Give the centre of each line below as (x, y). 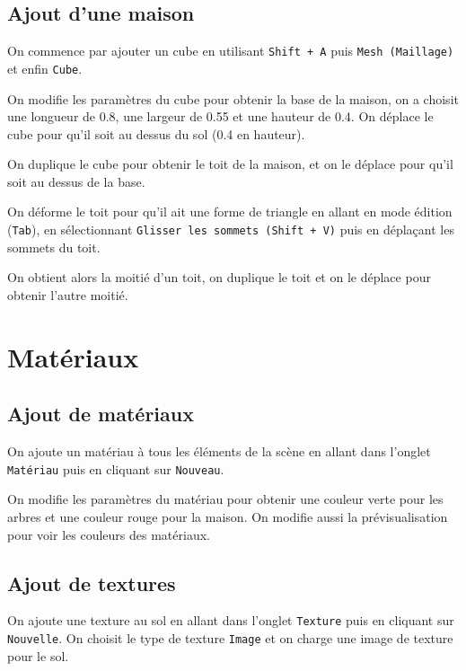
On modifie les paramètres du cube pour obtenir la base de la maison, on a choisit (233, 98)
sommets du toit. (54, 247)
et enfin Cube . (45, 68)
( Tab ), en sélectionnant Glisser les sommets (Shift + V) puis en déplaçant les (231, 230)
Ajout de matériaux (101, 414)
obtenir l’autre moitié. (68, 294)
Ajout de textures (92, 583)
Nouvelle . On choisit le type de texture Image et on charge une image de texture (230, 637)
